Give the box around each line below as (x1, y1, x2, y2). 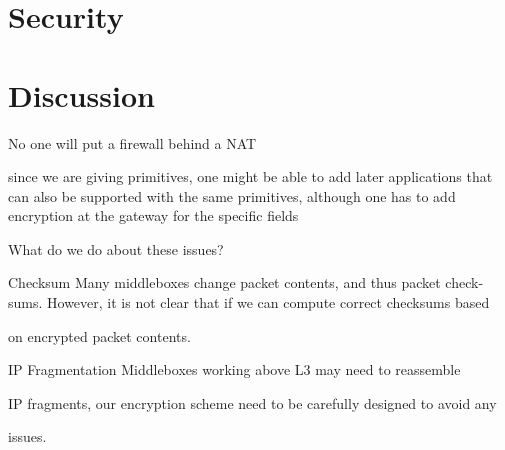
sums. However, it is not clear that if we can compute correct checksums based (8, 292, 490, 313)
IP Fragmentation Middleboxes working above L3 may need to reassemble (8, 359, 461, 380)
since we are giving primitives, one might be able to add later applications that (8, 166, 493, 187)
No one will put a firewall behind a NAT (8, 132, 257, 153)
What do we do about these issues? (8, 238, 224, 259)
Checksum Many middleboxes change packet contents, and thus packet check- (8, 272, 484, 293)
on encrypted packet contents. (8, 325, 191, 346)
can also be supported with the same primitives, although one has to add (8, 185, 456, 206)
